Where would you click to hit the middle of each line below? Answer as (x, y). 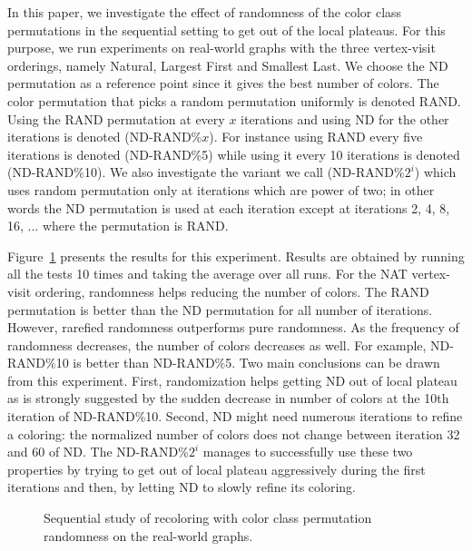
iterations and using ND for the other (345, 118)
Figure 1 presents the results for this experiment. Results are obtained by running (236, 256)
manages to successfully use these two (308, 452)
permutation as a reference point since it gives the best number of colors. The (223, 83)
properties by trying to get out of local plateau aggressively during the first (216, 469)
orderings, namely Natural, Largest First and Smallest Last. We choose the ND (228, 65)
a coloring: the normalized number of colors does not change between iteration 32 (234, 433)
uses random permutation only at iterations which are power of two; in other (221, 189)
